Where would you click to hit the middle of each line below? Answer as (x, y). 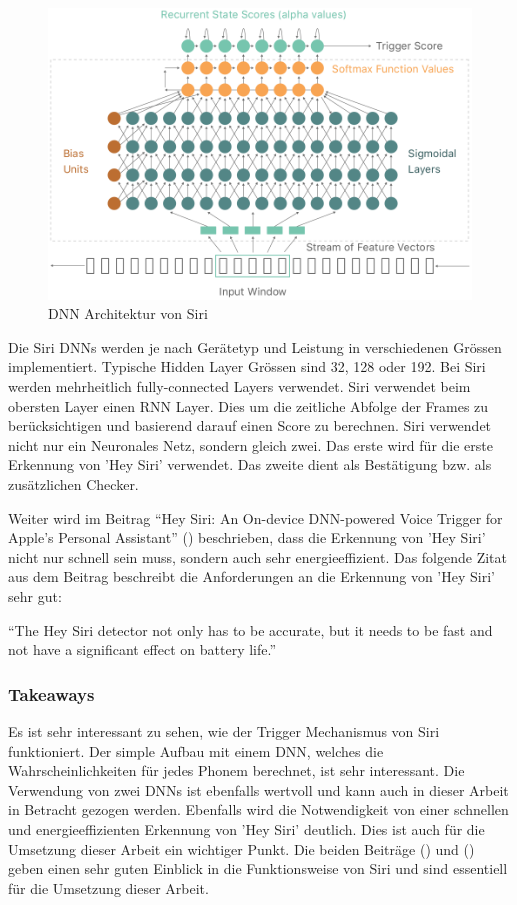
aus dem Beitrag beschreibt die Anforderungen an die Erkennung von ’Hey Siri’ (251, 576)
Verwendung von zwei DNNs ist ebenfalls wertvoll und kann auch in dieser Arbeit (258, 789)
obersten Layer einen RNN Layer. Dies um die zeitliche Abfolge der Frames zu (248, 405)
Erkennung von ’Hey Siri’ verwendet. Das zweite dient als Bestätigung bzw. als (250, 464)
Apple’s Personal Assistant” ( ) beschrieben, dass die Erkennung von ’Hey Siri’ (247, 537)
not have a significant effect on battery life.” (142, 649)
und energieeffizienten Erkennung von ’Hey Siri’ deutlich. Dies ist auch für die (246, 828)
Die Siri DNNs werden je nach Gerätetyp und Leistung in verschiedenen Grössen (255, 346)
